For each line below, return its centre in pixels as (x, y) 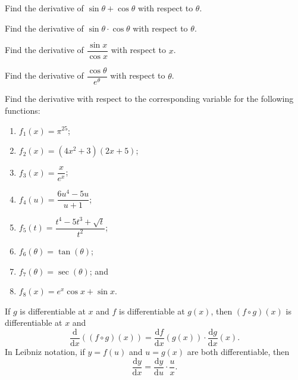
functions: (23, 110)
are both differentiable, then (238, 351)
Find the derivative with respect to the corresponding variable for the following (149, 99)
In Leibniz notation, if (45, 351)
